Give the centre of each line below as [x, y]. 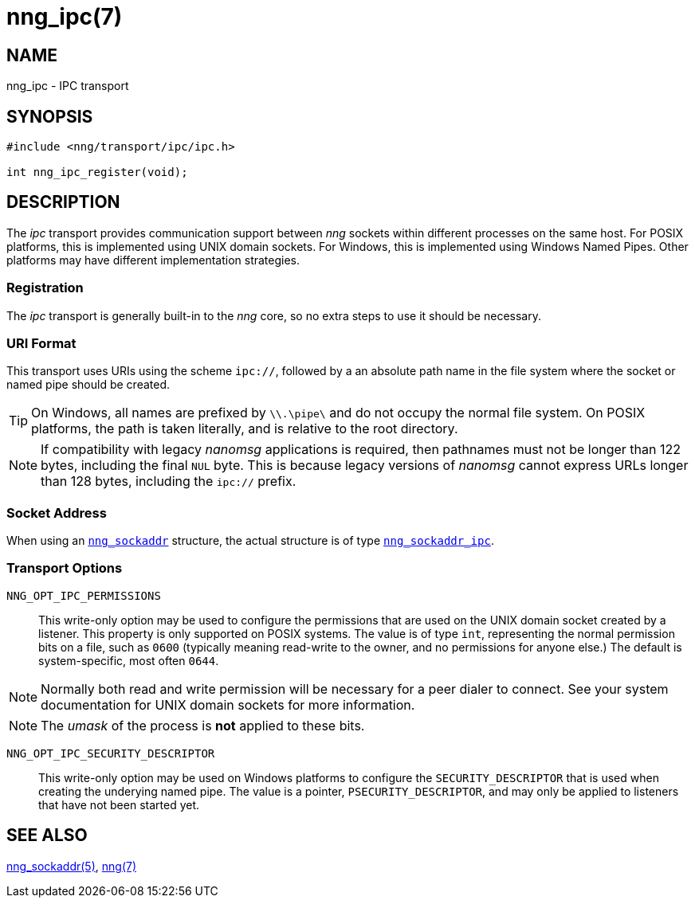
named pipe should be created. [88, 385]
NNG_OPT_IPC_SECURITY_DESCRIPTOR [111, 753]
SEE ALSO [47, 836]
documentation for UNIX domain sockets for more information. [228, 704]
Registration [45, 288]
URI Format [41, 343]
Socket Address [57, 513]
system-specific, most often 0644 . [129, 660]
